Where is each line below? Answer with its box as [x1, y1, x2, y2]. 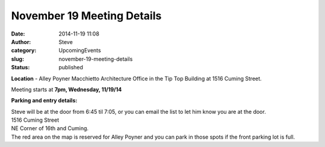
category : [11, 47, 37, 54]
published [58, 64, 84, 71]
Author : [11, 38, 31, 45]
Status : [11, 64, 30, 71]
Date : [11, 30, 25, 37]
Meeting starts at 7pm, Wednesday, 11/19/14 [11, 86, 122, 93]
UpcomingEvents [58, 47, 102, 54]
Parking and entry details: [11, 97, 78, 104]
